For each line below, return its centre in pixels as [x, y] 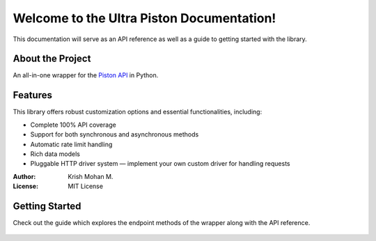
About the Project [52, 59]
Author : [24, 176]
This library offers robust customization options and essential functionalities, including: [138, 112]
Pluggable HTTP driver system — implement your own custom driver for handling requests [160, 164]
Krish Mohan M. [91, 176]
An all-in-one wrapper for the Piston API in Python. [86, 75]
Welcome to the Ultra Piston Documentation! [144, 18]
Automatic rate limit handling [71, 144]
